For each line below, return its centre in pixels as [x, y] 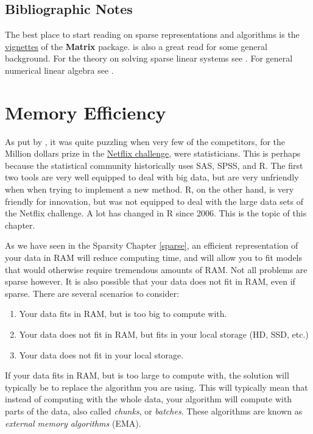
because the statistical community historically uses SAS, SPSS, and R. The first [154, 165]
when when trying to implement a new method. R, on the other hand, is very [149, 189]
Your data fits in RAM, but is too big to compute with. [123, 314]
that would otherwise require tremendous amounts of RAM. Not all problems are [156, 269]
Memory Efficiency [86, 112]
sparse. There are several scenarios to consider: [92, 293]
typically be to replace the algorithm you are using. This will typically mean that [156, 387]
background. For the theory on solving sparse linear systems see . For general [149, 58]
